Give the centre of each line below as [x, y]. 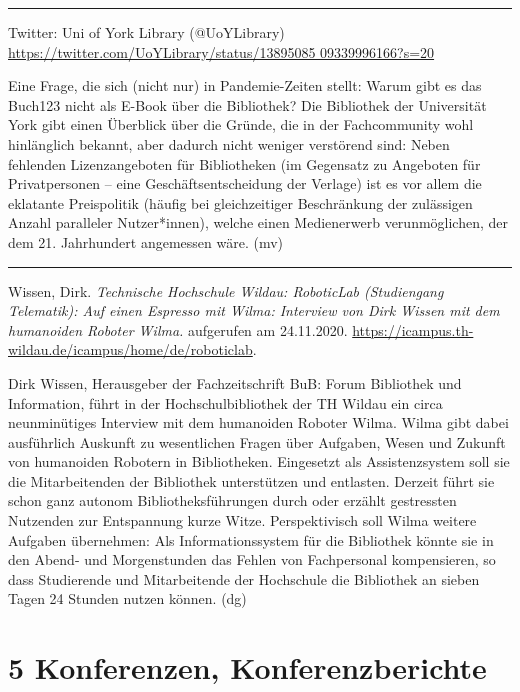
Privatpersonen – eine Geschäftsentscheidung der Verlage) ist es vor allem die [245, 183]
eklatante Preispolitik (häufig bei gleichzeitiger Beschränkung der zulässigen [240, 202]
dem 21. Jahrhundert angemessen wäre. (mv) [146, 241]
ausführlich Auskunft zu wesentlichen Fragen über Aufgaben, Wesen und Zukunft [257, 441]
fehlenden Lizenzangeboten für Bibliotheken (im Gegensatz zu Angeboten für [244, 163]
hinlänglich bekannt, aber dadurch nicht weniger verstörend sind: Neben [229, 143]
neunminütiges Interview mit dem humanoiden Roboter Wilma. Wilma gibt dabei [258, 422]
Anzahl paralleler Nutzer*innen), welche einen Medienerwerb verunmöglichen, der [258, 222]
